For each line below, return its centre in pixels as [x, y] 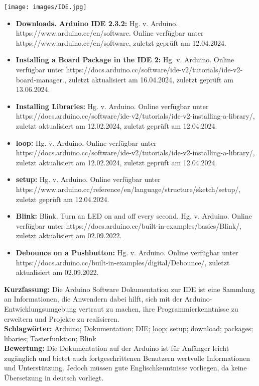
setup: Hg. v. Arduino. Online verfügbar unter [88, 179]
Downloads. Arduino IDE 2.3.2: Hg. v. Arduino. [97, 23]
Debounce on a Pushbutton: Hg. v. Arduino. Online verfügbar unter [127, 252]
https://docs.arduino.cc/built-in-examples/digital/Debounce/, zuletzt [123, 262]
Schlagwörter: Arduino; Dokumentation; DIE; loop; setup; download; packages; [129, 328]
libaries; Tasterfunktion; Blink [50, 338]
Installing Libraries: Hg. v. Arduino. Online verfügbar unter [112, 106]
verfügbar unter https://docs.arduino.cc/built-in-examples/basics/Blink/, [128, 225]
